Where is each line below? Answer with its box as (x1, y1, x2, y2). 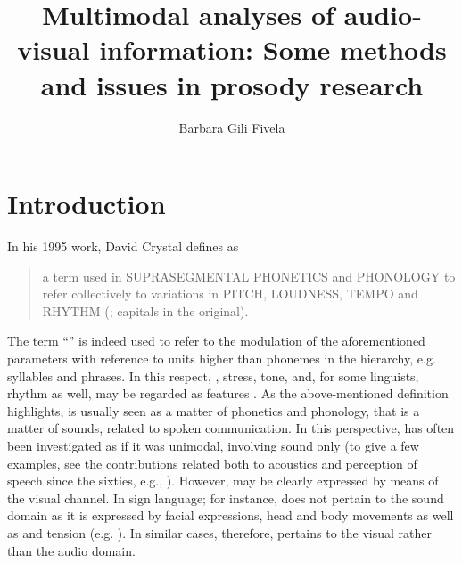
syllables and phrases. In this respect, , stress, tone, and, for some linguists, (7, 366, 419, 385)
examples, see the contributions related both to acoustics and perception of (7, 453, 417, 472)
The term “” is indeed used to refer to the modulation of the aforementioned (7, 331, 425, 350)
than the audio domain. (7, 541, 136, 559)
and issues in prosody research (40, 66, 424, 102)
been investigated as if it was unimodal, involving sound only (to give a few (7, 436, 419, 454)
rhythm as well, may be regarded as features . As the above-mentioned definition (7, 384, 449, 403)
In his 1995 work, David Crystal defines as (7, 237, 239, 256)
